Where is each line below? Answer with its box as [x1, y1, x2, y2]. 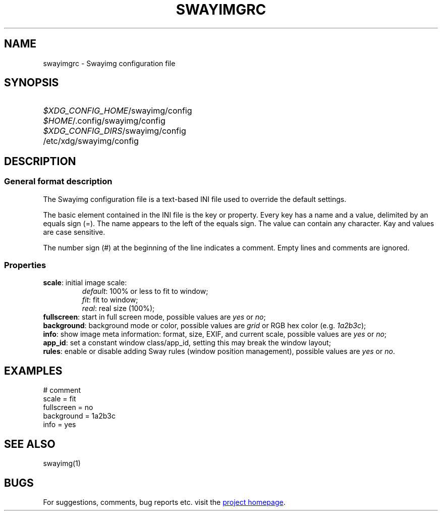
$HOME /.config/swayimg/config [43, 116, 165, 126]
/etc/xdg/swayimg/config [43, 136, 139, 146]
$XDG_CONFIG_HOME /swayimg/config [43, 106, 192, 116]
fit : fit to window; [82, 295, 138, 304]
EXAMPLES [4, 364, 63, 377]
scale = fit [43, 394, 76, 403]
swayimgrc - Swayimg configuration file [43, 59, 176, 68]
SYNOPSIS [4, 76, 59, 89]
